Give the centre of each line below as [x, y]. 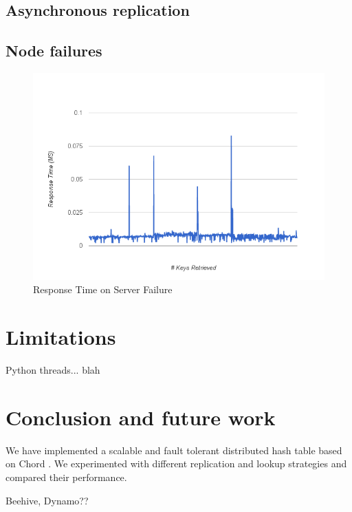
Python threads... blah [53, 370]
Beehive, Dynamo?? [47, 500]
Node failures [54, 51]
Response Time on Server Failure [103, 289]
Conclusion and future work [141, 417]
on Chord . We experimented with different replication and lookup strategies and [176, 463]
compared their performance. [66, 477]
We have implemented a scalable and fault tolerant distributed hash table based [174, 450]
